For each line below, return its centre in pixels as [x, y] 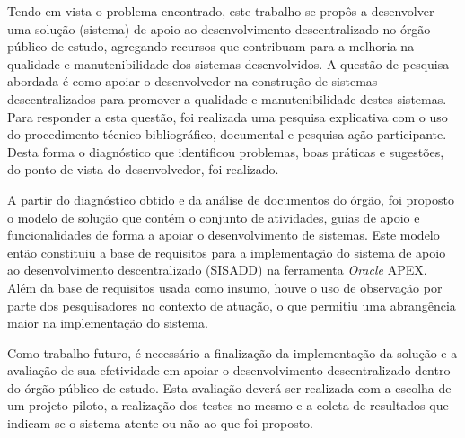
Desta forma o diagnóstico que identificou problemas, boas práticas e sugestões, [226, 151]
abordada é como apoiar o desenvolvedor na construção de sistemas [193, 81]
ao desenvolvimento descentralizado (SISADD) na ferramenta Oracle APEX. [217, 270]
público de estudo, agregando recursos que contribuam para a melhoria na [211, 46]
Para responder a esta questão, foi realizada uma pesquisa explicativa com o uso [228, 116]
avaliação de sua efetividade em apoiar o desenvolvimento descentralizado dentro [229, 370]
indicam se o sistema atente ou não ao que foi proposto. [160, 423]
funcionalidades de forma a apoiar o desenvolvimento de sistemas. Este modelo [224, 235]
